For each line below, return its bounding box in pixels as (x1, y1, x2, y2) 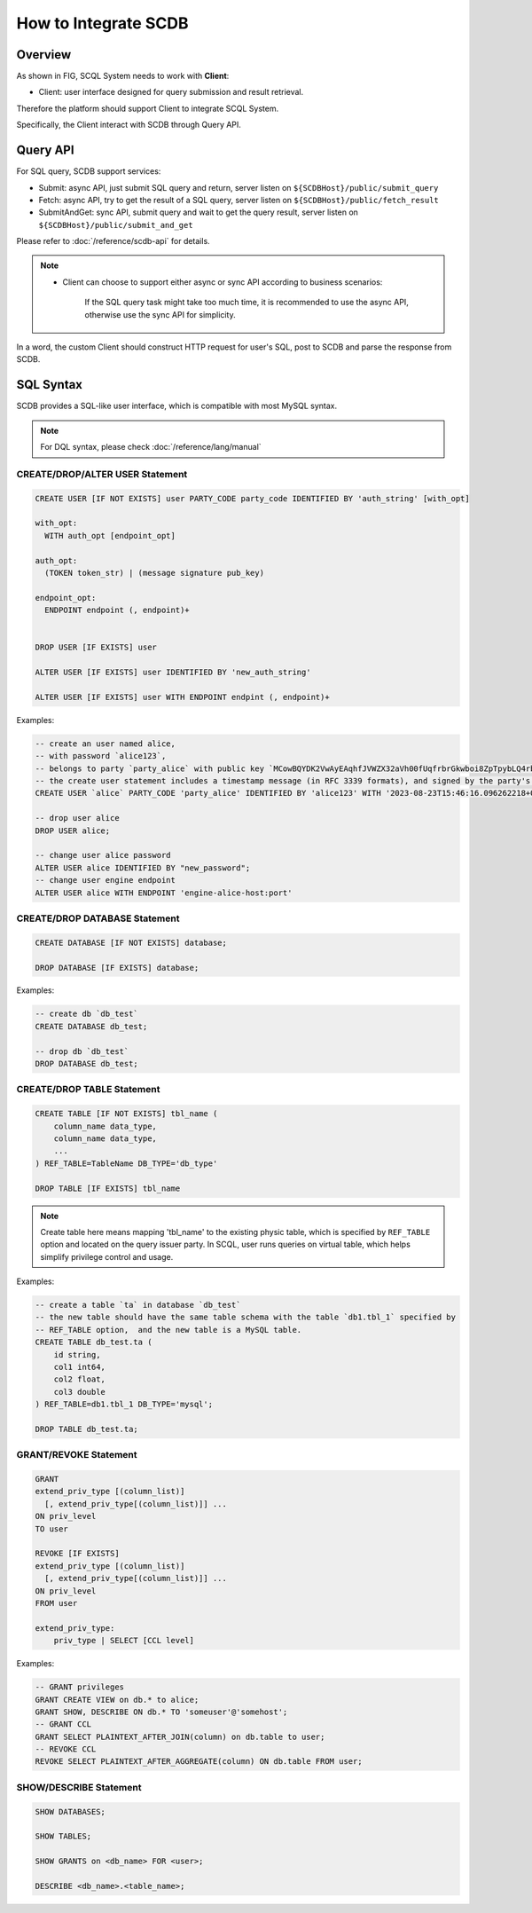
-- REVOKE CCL (35, 1744, 97, 1754)
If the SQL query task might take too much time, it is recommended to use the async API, (84, 297, 410, 308)
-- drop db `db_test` (35, 1046, 129, 1056)
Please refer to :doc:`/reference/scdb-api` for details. (16, 236, 210, 247)
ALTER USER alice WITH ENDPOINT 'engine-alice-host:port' (35, 887, 293, 898)
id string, (53, 1350, 101, 1359)
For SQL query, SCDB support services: (16, 166, 161, 177)
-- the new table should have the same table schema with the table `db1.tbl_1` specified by (35, 1312, 457, 1322)
